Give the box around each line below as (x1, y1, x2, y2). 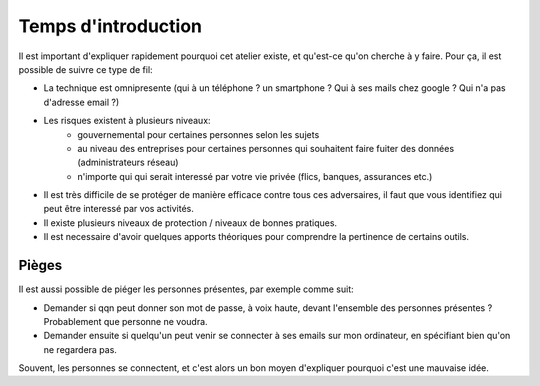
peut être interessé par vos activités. (43, 203, 194, 215)
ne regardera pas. (43, 343, 117, 355)
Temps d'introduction (18, 15, 203, 37)
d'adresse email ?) (43, 96, 120, 108)
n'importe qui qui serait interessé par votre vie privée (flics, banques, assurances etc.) (77, 170, 433, 182)
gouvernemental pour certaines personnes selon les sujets (77, 128, 320, 140)
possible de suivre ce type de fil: (18, 63, 154, 75)
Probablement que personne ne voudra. (43, 315, 209, 327)
